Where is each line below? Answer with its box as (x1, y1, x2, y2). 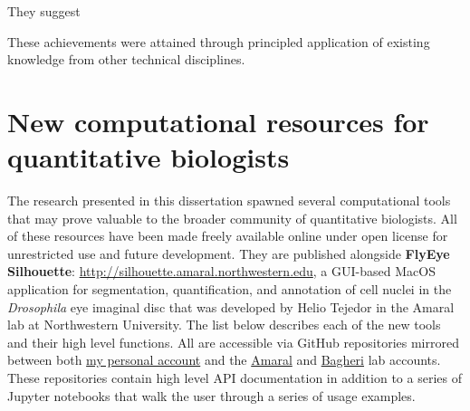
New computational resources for (7, 102, 429, 139)
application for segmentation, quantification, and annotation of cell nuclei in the (7, 280, 452, 299)
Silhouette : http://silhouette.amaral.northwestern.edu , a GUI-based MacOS (7, 262, 436, 281)
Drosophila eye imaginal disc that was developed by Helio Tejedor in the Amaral (7, 297, 455, 316)
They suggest (7, 2, 81, 20)
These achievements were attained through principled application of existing (7, 32, 430, 51)
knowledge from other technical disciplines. (7, 50, 245, 69)
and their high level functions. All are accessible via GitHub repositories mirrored (7, 332, 459, 351)
